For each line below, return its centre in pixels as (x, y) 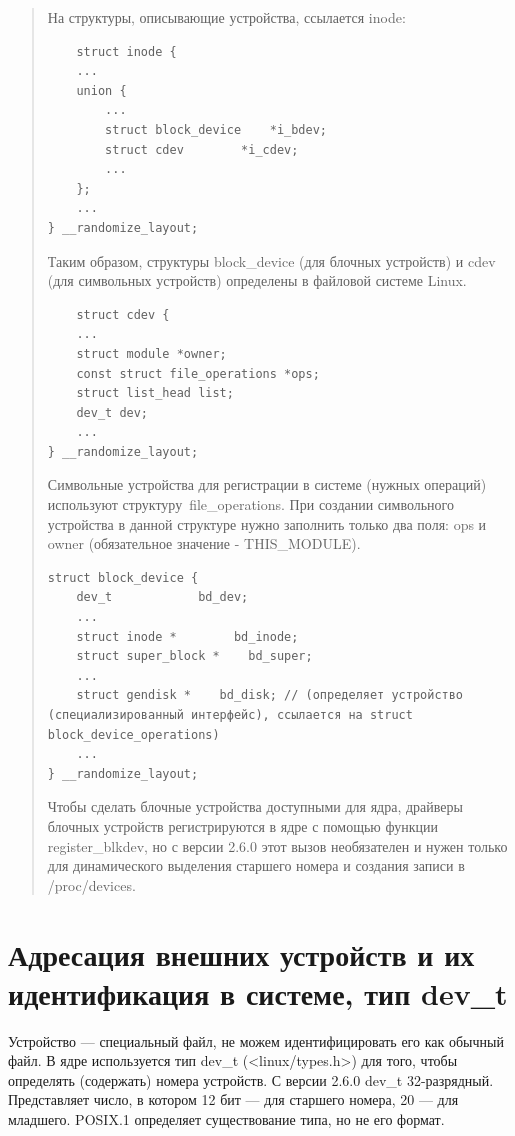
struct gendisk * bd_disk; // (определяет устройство (270, 695)
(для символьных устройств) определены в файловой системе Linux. (257, 280)
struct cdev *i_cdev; (202, 149)
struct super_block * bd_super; (194, 656)
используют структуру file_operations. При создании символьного (251, 504)
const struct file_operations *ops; (198, 373)
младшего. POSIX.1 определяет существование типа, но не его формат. (226, 1119)
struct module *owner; (151, 353)
